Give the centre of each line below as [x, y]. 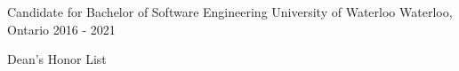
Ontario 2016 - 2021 [61, 29]
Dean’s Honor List [57, 59]
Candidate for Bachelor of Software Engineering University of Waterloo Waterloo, [230, 12]
